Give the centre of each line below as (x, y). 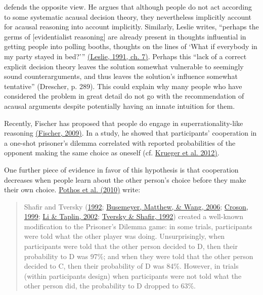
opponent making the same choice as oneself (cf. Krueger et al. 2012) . (112, 153)
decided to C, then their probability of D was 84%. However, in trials (131, 266)
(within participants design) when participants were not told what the (133, 276)
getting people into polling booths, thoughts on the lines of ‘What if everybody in (131, 46)
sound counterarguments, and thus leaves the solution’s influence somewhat (121, 76)
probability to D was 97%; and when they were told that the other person (139, 256)
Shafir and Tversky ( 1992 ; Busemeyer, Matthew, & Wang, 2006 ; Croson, (136, 206)
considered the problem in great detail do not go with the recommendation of (124, 96)
